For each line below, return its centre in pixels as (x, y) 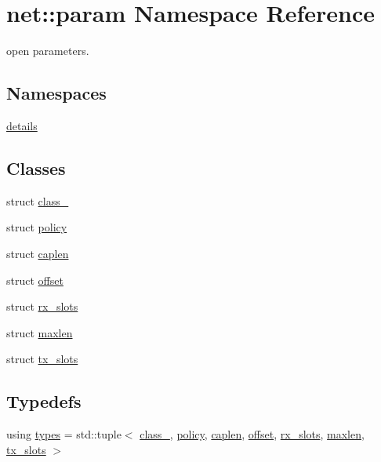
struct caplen (38, 253)
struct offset (35, 280)
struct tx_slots (42, 359)
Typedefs (44, 401)
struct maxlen (40, 332)
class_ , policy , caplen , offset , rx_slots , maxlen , (252, 434)
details (22, 125)
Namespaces (56, 93)
